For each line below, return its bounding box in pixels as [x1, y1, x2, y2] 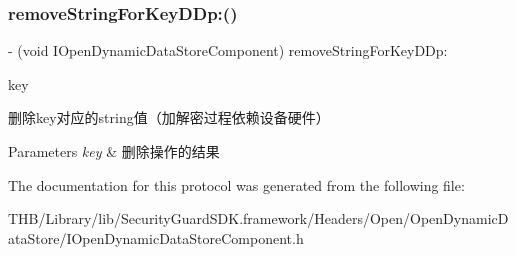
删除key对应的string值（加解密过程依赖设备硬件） [8, 107, 330, 128]
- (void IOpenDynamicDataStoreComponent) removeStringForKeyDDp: [8, 40, 448, 61]
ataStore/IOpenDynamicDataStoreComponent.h [8, 227, 304, 248]
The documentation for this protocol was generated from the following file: [8, 174, 465, 195]
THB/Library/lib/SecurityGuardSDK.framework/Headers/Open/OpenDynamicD [8, 208, 509, 229]
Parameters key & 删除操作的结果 [8, 141, 220, 161]
